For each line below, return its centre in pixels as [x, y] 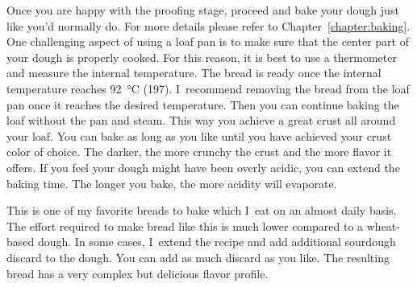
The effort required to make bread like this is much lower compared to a [185, 225]
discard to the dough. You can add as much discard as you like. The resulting [198, 257]
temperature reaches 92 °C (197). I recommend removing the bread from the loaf [208, 88]
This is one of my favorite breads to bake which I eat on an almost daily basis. [202, 210]
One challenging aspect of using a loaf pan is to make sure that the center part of [208, 41]
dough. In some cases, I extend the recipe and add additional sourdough [217, 242]
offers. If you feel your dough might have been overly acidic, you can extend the [203, 167]
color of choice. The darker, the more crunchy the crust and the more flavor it [199, 152]
